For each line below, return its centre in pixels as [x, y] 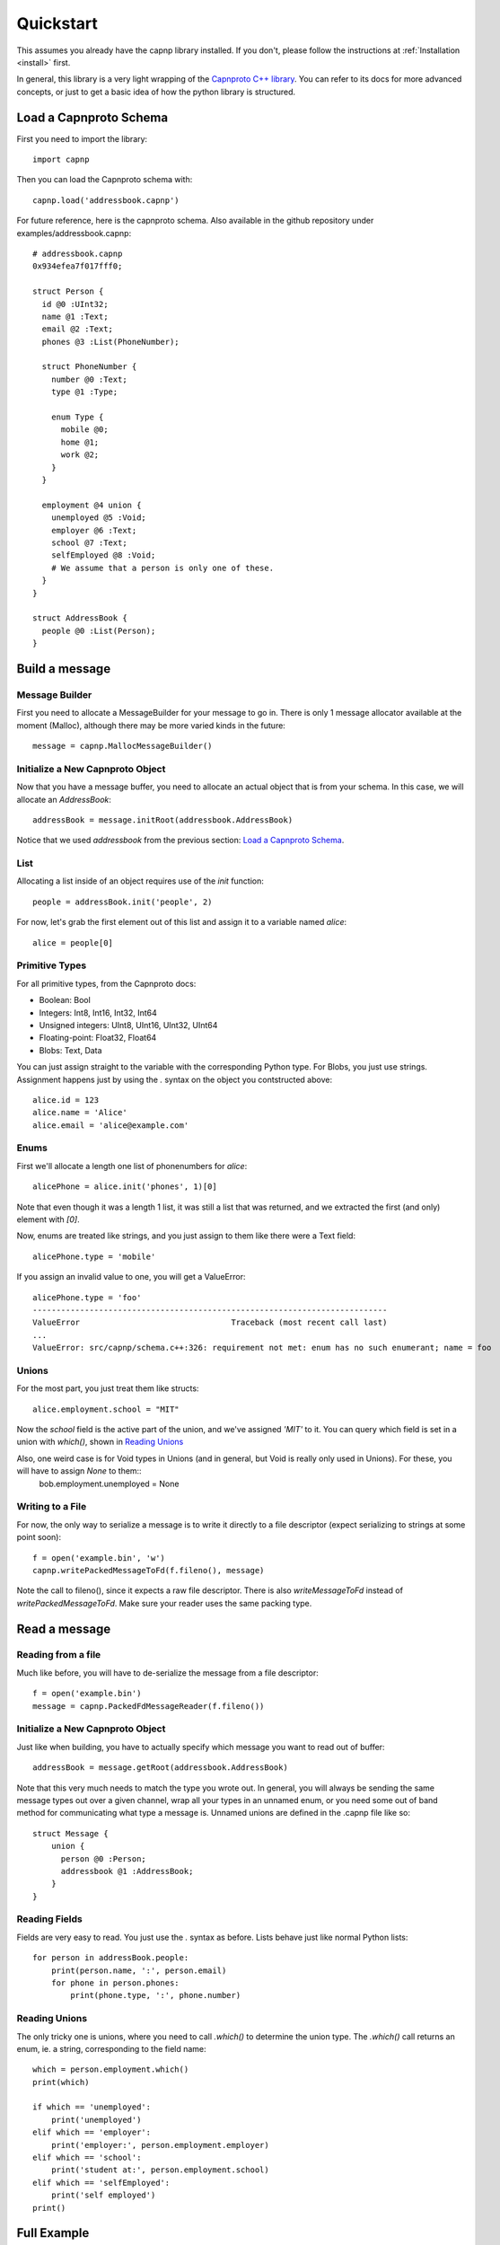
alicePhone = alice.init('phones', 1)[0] [125, 1187]
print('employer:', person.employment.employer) [160, 2145]
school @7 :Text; [89, 542]
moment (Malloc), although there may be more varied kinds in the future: [151, 725]
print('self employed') [103, 2195]
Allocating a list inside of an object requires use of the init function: [140, 881]
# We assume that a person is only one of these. [162, 568]
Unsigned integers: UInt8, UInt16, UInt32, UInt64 [128, 1025]
